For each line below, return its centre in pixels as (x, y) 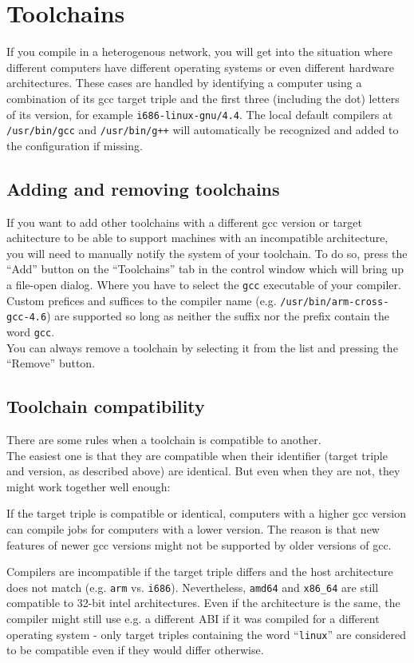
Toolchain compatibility (106, 406)
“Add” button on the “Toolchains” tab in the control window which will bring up (205, 269)
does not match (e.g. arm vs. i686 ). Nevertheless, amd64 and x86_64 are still (193, 587)
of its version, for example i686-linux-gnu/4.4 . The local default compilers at (200, 114)
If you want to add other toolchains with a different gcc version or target (184, 222)
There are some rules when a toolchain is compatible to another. (164, 439)
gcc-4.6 (27, 318)
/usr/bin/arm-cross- (335, 302)
